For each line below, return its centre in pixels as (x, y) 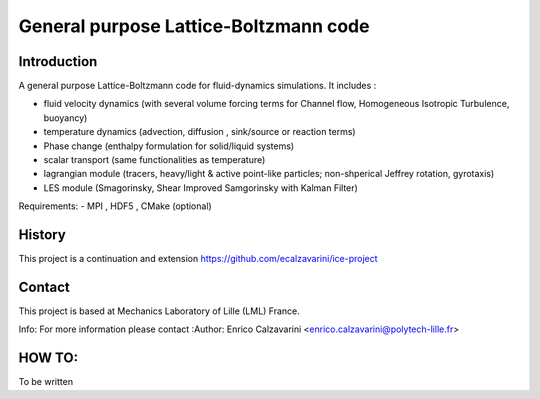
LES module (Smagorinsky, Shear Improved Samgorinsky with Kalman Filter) (201, 187)
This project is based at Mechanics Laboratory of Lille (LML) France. (159, 311)
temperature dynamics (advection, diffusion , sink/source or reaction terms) (199, 132)
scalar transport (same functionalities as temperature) (154, 160)
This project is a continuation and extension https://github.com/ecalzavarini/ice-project (198, 259)
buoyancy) (65, 117)
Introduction (58, 61)
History (42, 234)
